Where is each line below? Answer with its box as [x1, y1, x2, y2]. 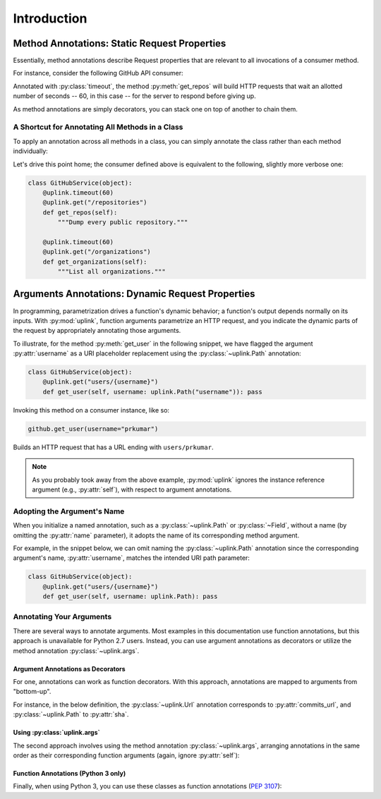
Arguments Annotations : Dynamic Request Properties [13, 288, 255, 300]
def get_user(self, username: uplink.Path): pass [42, 592, 218, 601]
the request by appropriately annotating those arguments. [13, 327, 181, 335]
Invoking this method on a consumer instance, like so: [13, 405, 169, 414]
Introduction [13, 11, 87, 26]
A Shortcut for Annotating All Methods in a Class [13, 122, 183, 132]
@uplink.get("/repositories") [42, 198, 147, 207]
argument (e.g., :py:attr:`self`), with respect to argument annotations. [32, 485, 232, 494]
